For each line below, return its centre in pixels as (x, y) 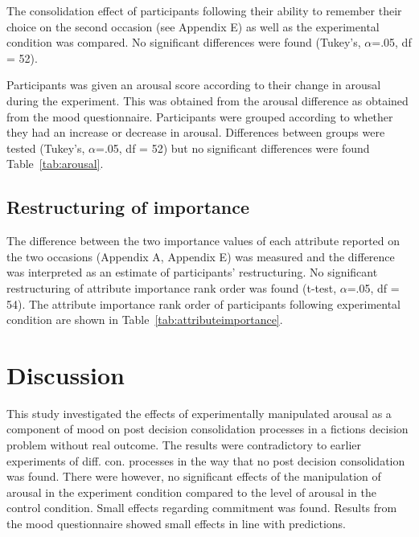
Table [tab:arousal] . (55, 164)
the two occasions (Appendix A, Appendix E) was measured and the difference (201, 256)
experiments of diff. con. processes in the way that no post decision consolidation (206, 460)
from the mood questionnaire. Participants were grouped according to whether (200, 116)
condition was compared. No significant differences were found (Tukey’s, (184, 42)
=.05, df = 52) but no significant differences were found (233, 148)
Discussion (66, 374)
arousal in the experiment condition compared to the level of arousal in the (191, 492)
